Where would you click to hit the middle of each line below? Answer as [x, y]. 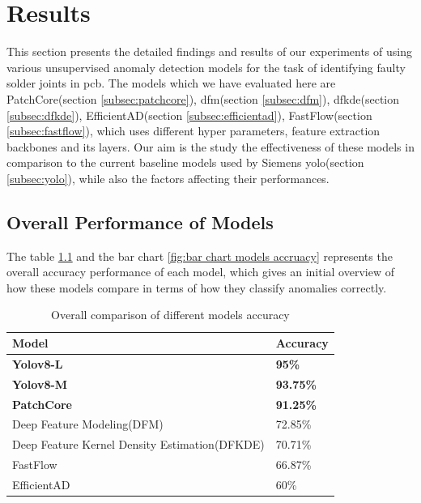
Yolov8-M [40, 384]
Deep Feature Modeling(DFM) [88, 424]
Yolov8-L [38, 363]
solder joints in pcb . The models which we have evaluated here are [171, 83]
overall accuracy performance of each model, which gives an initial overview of [200, 272]
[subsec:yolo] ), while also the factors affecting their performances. [168, 178]
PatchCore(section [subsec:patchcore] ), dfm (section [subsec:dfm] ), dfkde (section [203, 98]
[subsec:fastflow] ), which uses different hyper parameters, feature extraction [193, 131]
